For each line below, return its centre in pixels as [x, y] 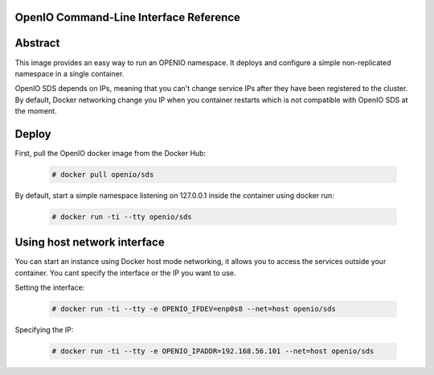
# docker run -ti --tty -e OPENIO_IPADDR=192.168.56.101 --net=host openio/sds [213, 351]
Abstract [37, 43]
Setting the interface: [50, 288]
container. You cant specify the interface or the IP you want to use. [125, 273]
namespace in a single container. [70, 73]
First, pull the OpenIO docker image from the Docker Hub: [111, 153]
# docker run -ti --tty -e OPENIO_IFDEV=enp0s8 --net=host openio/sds [194, 309]
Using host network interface [90, 243]
